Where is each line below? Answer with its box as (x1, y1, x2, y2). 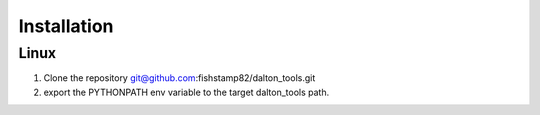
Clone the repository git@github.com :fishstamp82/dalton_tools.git (43, 72, 316, 84)
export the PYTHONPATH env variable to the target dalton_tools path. (43, 86, 330, 98)
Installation (18, 15, 114, 37)
